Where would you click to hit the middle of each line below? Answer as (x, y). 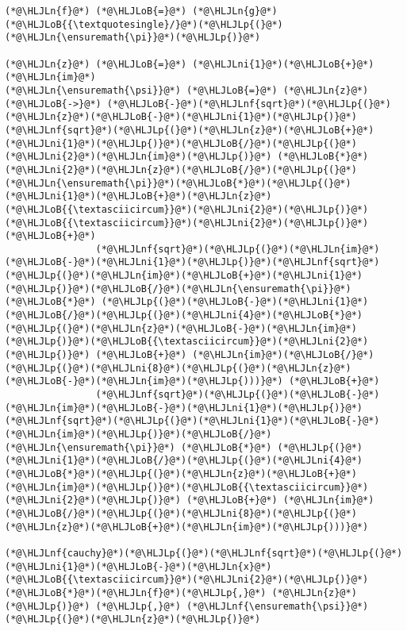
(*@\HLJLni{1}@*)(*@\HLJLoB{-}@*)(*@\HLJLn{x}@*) (138, 566)
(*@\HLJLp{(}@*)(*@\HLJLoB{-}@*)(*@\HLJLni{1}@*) (235, 302)
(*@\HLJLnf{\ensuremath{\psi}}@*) (278, 606)
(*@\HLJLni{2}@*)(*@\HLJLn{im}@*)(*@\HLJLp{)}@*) (138, 157)
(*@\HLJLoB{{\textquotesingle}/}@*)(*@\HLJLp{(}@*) (144, 24)
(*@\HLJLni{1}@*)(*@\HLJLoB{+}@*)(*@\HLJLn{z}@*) (138, 196)
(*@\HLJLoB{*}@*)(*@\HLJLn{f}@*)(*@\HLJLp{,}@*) (136, 593)
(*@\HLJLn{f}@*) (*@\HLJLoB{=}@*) (96, 11)
